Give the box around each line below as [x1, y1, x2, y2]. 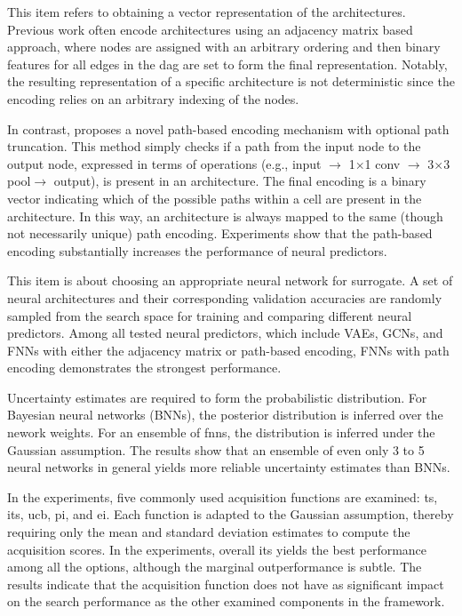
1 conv [364, 154, 401, 172]
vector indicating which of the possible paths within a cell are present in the [7, 188, 422, 207]
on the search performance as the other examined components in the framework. [7, 592, 445, 611]
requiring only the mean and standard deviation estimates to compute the [7, 523, 410, 541]
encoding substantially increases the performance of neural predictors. [7, 241, 387, 260]
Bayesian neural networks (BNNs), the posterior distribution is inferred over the [7, 405, 443, 424]
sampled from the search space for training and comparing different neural [7, 306, 412, 324]
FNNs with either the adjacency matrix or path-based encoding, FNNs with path [7, 340, 450, 359]
